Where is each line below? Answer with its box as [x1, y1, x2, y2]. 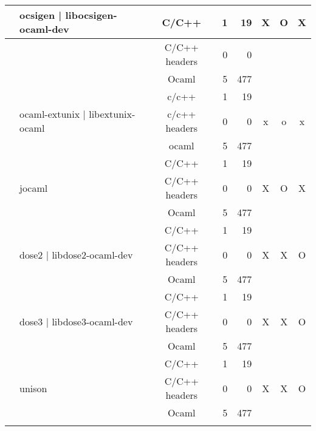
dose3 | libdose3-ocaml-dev [19, 314, 133, 328]
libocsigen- [65, 8, 117, 22]
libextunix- [89, 107, 136, 121]
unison [19, 381, 47, 395]
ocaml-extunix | [19, 107, 86, 121]
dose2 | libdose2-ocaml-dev [19, 247, 133, 262]
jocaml [19, 180, 48, 195]
